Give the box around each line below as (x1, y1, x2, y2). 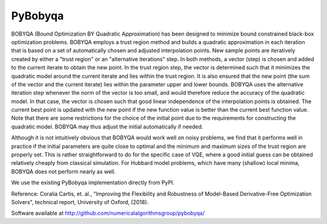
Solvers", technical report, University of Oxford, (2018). (11, 198, 149, 205)
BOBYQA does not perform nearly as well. (11, 168, 116, 175)
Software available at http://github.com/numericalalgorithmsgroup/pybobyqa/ (11, 210, 205, 217)
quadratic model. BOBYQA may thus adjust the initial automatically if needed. (11, 123, 203, 130)
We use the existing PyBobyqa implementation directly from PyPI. (11, 179, 175, 187)
